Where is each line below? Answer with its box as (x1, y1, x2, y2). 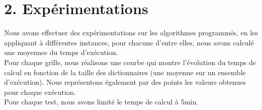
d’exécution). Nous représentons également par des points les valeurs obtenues (4, 77, 246, 87)
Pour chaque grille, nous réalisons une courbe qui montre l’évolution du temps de (4, 57, 256, 67)
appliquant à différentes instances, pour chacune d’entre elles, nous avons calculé (4, 37, 254, 47)
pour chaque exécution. (4, 86, 76, 97)
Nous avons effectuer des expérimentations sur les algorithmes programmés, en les (4, 27, 258, 38)
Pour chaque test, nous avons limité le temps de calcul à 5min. (4, 96, 199, 107)
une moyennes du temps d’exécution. (4, 47, 118, 58)
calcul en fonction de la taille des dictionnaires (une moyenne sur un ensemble (4, 67, 246, 77)
